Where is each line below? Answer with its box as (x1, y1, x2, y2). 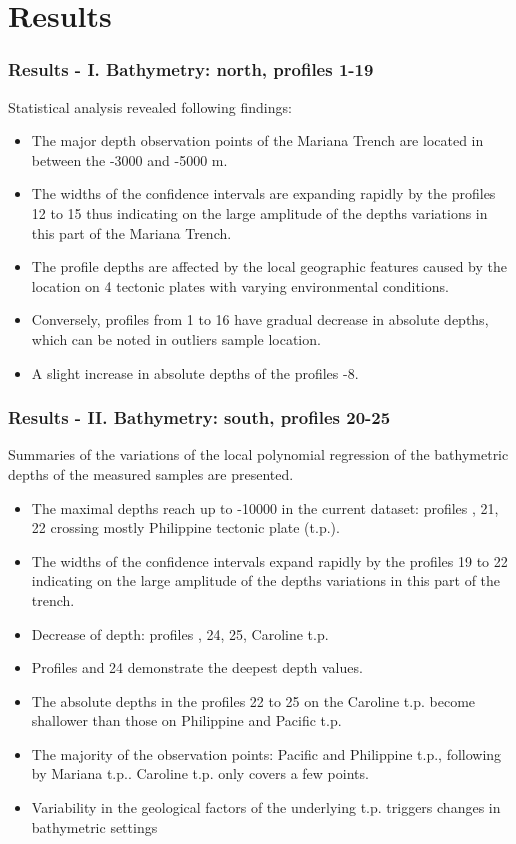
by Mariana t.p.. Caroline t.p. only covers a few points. (31, 763, 369, 784)
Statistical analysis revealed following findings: (8, 96, 292, 117)
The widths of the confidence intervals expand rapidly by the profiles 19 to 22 (31, 550, 508, 571)
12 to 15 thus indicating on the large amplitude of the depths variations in (31, 202, 488, 223)
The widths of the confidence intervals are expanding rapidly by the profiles (31, 183, 496, 204)
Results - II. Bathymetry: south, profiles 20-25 (8, 405, 391, 430)
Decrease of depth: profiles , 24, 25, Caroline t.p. (31, 623, 329, 644)
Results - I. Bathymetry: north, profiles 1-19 (8, 57, 374, 82)
